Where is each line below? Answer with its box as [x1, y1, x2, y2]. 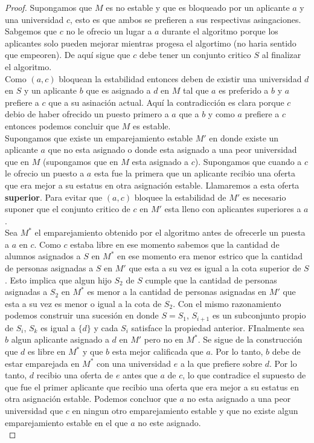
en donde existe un [209, 131, 279, 144]
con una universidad [97, 357, 171, 369]
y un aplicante [24, 84, 77, 97]
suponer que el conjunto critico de [5, 202, 130, 215]
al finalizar [261, 48, 301, 61]
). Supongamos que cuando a [194, 155, 302, 167]
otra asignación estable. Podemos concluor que [5, 392, 177, 405]
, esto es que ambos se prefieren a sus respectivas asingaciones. [70, 13, 301, 25]
